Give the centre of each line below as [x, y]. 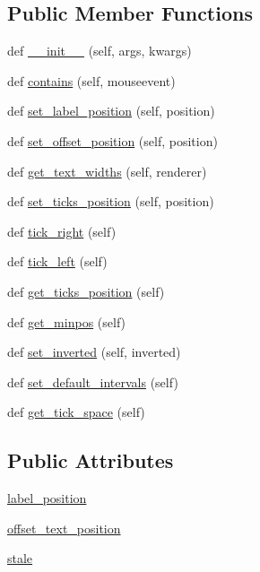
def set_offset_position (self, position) [113, 140]
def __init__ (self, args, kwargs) [100, 51]
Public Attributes [91, 460]
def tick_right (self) [62, 231]
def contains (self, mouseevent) [91, 80]
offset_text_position [64, 528]
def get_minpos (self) [67, 321]
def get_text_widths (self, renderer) [107, 171]
